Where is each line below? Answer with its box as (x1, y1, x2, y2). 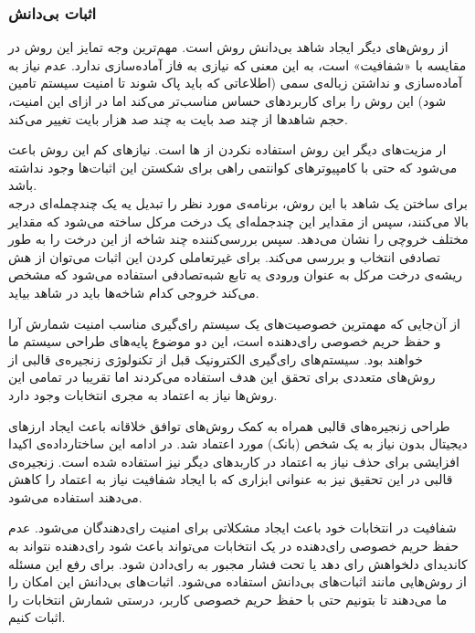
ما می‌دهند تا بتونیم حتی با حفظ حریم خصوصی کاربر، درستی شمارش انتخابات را (8, 589, 448, 608)
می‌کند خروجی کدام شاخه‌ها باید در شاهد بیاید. (8, 282, 259, 301)
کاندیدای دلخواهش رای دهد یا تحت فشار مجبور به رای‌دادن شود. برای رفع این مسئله (8, 554, 468, 573)
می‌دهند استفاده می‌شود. (8, 487, 142, 506)
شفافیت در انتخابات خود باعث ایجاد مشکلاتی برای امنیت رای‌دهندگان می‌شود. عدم (8, 518, 457, 537)
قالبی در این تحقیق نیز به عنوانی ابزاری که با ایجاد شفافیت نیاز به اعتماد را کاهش (8, 469, 453, 489)
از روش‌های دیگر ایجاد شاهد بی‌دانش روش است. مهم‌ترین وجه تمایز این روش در (8, 37, 449, 57)
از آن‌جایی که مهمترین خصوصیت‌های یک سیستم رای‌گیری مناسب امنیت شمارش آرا (8, 313, 460, 332)
